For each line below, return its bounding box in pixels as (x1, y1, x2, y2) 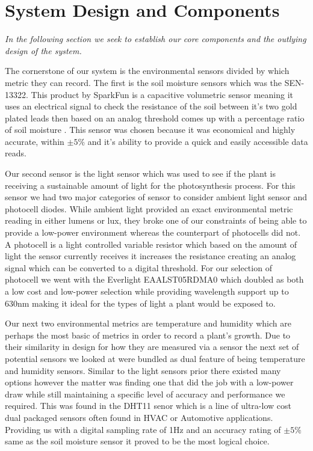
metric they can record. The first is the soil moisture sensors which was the (5, 76, 282, 88)
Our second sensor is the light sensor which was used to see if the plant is (5, 167, 276, 180)
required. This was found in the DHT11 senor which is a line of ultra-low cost (5, 399, 291, 412)
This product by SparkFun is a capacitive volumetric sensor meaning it (31, 88, 294, 100)
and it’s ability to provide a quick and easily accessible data (87, 135, 308, 147)
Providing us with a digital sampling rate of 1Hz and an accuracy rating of (5, 423, 281, 435)
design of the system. (5, 44, 82, 57)
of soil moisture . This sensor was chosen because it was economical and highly (5, 123, 296, 136)
